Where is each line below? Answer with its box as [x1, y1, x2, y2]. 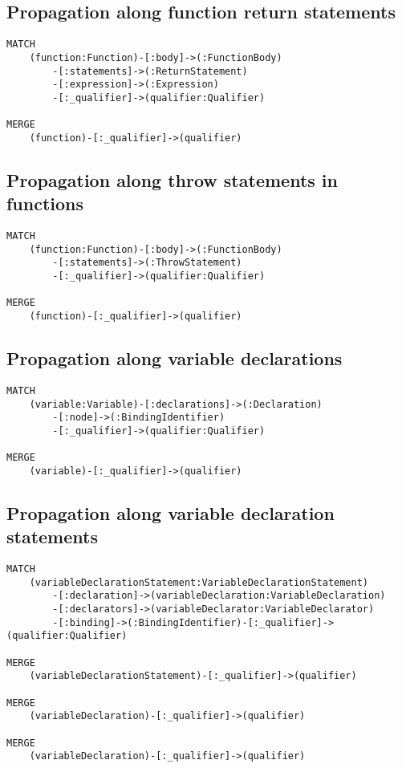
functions [6, 191, 84, 216]
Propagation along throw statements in [6, 167, 338, 192]
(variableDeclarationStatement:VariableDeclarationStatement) [29, 576, 369, 588]
